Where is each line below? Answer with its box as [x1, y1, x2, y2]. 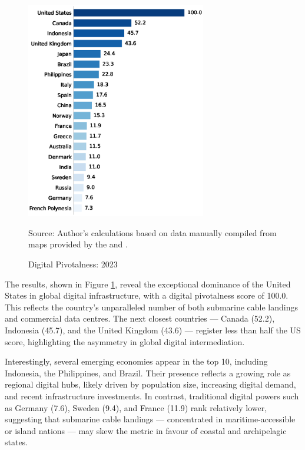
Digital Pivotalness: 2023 [28, 258, 118, 270]
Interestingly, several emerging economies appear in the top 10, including [5, 355, 268, 368]
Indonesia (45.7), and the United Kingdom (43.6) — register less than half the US [5, 323, 301, 336]
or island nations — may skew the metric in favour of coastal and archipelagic [5, 424, 287, 436]
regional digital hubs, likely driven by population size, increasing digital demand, [5, 378, 296, 391]
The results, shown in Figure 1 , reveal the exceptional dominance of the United [5, 277, 291, 290]
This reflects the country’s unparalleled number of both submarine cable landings [5, 300, 299, 313]
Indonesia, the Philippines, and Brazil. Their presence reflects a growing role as [5, 366, 291, 379]
